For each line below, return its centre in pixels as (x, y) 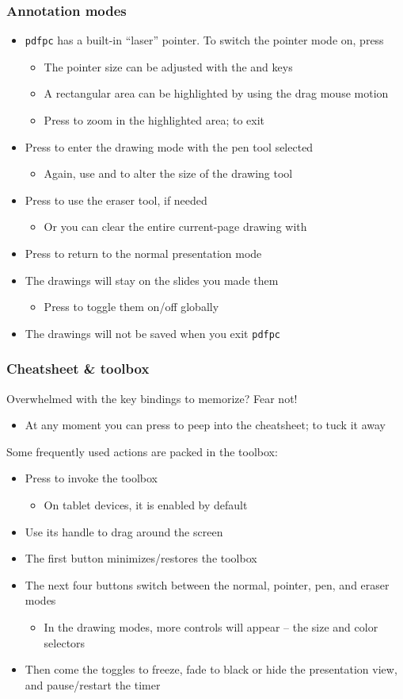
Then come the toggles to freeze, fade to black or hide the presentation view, (211, 669)
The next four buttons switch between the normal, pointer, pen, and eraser (207, 584)
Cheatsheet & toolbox (78, 369)
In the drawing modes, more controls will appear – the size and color (211, 627)
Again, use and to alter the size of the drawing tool (168, 173)
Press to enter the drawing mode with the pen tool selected (169, 146)
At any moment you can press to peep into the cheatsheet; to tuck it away (205, 425)
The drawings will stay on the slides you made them (152, 280)
